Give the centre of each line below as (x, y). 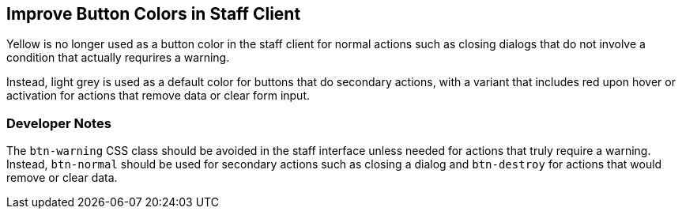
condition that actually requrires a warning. (118, 58)
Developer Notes (59, 123)
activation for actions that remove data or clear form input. (158, 96)
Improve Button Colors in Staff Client (154, 14)
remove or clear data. (62, 178)
